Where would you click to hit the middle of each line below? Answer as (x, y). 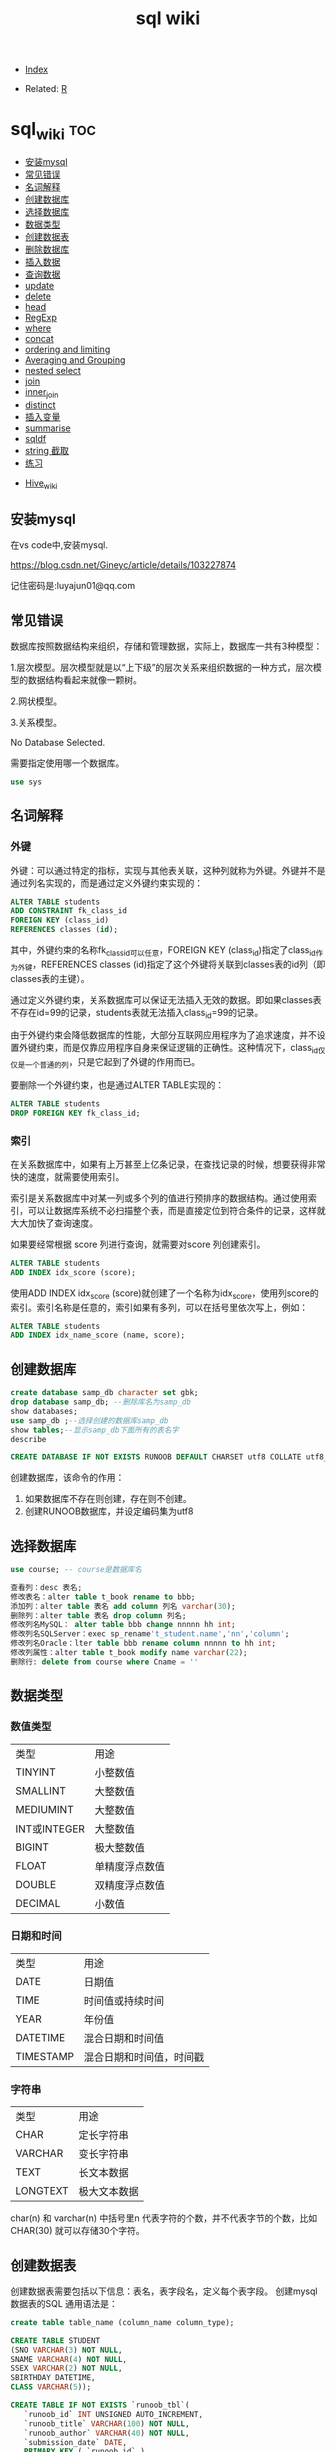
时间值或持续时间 (124, 2000)
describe (28, 1439)
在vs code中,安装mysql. (59, 545)
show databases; (44, 1411)
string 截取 (47, 450)
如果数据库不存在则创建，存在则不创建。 (108, 1499)
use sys (26, 782)
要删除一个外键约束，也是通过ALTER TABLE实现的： (117, 1084)
